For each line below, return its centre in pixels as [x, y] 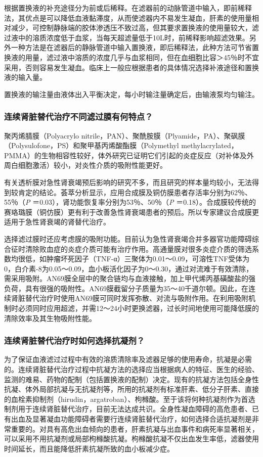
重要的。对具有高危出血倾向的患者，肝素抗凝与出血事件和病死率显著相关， [135, 428]
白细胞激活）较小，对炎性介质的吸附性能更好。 [89, 165]
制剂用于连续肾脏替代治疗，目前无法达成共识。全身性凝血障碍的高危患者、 [128, 409]
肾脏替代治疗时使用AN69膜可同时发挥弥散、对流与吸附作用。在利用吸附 [129, 298]
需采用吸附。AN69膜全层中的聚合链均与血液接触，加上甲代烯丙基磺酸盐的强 [130, 278]
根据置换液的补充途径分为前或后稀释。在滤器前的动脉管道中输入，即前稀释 [128, 8]
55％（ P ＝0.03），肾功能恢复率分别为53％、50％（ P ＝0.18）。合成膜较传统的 [130, 202]
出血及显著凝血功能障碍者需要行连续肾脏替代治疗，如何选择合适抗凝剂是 [131, 419]
